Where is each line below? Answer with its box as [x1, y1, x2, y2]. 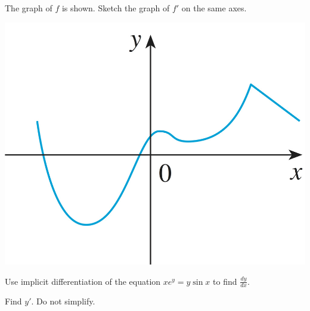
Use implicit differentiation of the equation [5, 275, 161, 287]
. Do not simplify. [31, 295, 95, 307]
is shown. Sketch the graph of [61, 2, 170, 14]
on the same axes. [181, 2, 247, 14]
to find [213, 275, 237, 287]
